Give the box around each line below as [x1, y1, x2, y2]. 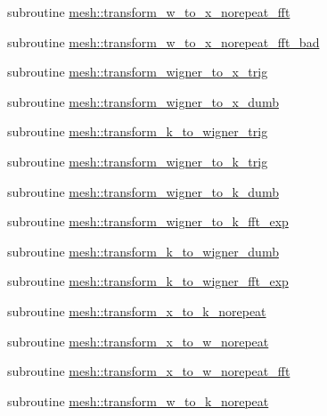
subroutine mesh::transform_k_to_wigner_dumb [7, 241, 279, 260]
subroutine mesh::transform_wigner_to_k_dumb [7, 182, 279, 200]
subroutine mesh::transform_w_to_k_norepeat [7, 391, 269, 410]
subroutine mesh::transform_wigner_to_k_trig [7, 151, 268, 170]
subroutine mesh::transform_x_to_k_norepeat [7, 301, 266, 320]
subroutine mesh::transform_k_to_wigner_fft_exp [7, 272, 289, 290]
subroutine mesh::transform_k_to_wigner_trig [7, 122, 268, 141]
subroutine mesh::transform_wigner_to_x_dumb [7, 92, 279, 110]
